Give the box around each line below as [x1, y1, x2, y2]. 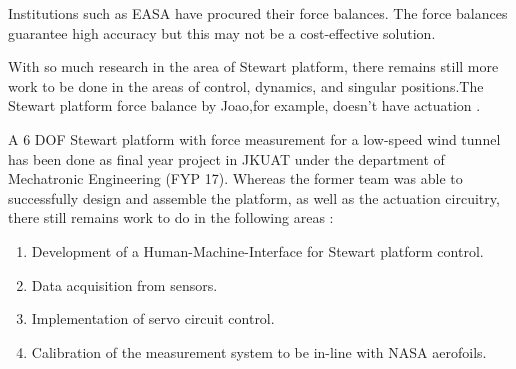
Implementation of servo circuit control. [31, 308, 275, 329]
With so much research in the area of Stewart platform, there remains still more [8, 56, 499, 77]
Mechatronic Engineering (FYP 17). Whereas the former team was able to [8, 168, 463, 189]
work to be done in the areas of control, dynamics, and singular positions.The [8, 75, 484, 96]
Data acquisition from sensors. [31, 274, 218, 295]
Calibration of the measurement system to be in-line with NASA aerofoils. [31, 341, 487, 362]
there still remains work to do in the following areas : [8, 207, 334, 228]
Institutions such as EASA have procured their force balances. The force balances [8, 3, 508, 23]
